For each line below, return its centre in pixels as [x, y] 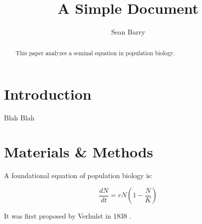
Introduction [48, 94]
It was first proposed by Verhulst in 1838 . [68, 216]
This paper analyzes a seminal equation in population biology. [95, 53]
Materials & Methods [79, 151]
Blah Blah [19, 118]
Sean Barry [128, 32]
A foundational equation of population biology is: [78, 175]
